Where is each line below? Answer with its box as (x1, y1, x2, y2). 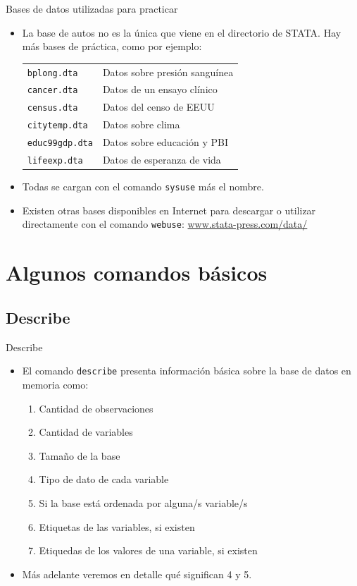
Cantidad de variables (39, 425, 133, 439)
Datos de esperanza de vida (102, 152, 221, 167)
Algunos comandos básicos (6, 258, 268, 287)
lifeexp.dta (27, 156, 83, 166)
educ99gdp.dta (27, 138, 93, 149)
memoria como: (22, 377, 89, 391)
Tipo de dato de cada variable (39, 472, 169, 487)
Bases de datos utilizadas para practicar (6, 1, 178, 16)
